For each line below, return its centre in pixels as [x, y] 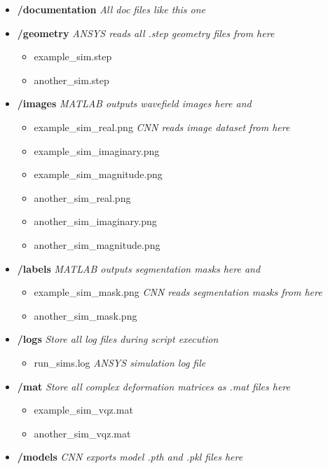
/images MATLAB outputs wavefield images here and [134, 103]
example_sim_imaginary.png [97, 150]
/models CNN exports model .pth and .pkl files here [130, 457]
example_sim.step [73, 56]
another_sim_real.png [82, 197]
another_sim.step [71, 80]
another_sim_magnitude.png [97, 244]
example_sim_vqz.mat [83, 410]
